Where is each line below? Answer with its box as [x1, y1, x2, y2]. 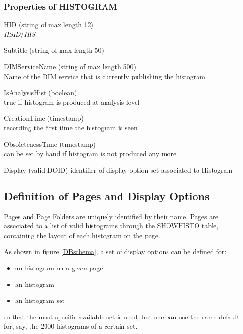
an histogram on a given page [15, 262, 103, 272]
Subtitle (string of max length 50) [4, 45, 105, 55]
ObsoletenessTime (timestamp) [4, 139, 96, 149]
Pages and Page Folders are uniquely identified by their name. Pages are [4, 211, 218, 221]
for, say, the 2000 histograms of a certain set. [4, 321, 137, 331]
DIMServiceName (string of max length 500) [4, 62, 136, 71]
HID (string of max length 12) [4, 19, 94, 30]
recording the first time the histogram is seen [4, 122, 137, 132]
